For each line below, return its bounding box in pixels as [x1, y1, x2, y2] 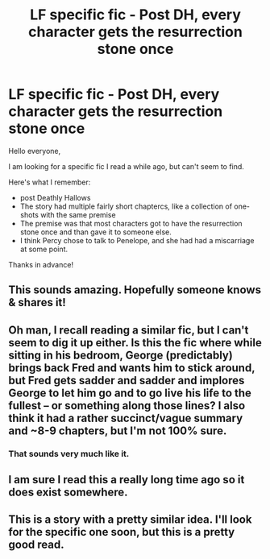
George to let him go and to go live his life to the [8, 386, 252, 400]
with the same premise [39, 209, 116, 219]
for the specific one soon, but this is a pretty [8, 525, 235, 539]
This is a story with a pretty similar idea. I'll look [8, 513, 252, 527]
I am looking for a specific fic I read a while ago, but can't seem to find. [8, 161, 244, 171]
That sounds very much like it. [8, 448, 130, 459]
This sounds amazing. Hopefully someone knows [8, 284, 262, 297]
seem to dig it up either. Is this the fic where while [8, 336, 262, 350]
